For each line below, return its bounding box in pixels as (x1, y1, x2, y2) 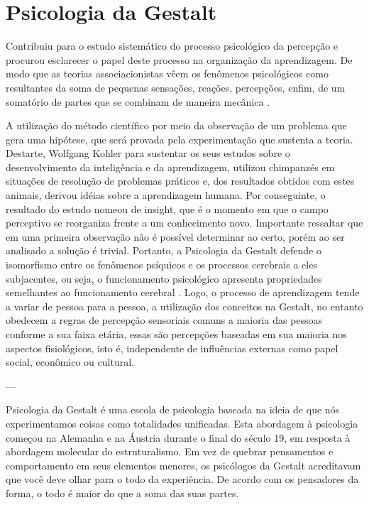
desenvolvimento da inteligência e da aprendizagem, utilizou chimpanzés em (6, 159, 335, 174)
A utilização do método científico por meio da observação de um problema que (6, 118, 347, 133)
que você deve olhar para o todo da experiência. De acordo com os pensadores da (6, 472, 359, 487)
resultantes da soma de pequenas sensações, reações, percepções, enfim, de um (6, 80, 346, 94)
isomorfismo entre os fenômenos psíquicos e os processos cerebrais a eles (6, 257, 317, 272)
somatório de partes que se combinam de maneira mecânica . (6, 94, 270, 109)
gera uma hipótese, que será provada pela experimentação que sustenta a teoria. (6, 131, 353, 146)
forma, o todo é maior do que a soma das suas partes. (6, 485, 239, 500)
